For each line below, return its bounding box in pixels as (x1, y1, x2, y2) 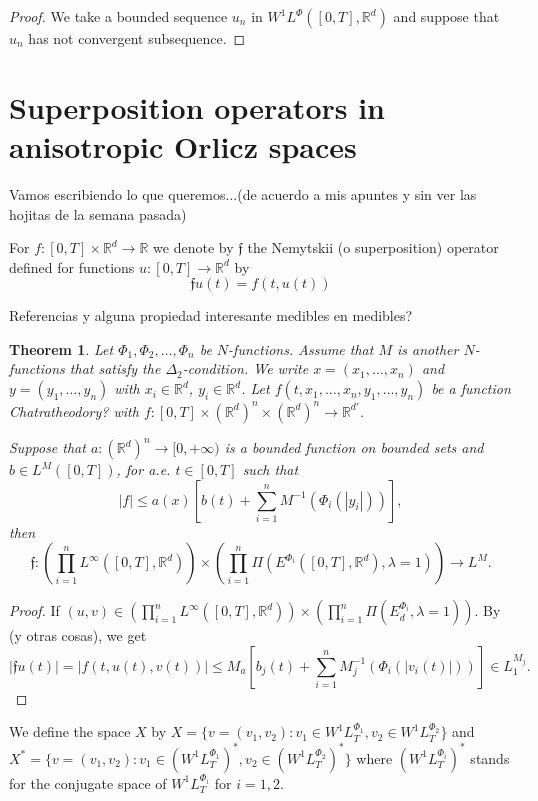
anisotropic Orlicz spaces (9, 125, 357, 166)
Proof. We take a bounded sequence (9, 6, 228, 26)
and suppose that (393, 6, 500, 26)
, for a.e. (116, 459, 171, 480)
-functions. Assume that (228, 338, 374, 359)
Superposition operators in (9, 86, 386, 127)
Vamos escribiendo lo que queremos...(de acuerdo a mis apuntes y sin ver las (9, 183, 477, 204)
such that (242, 459, 299, 480)
